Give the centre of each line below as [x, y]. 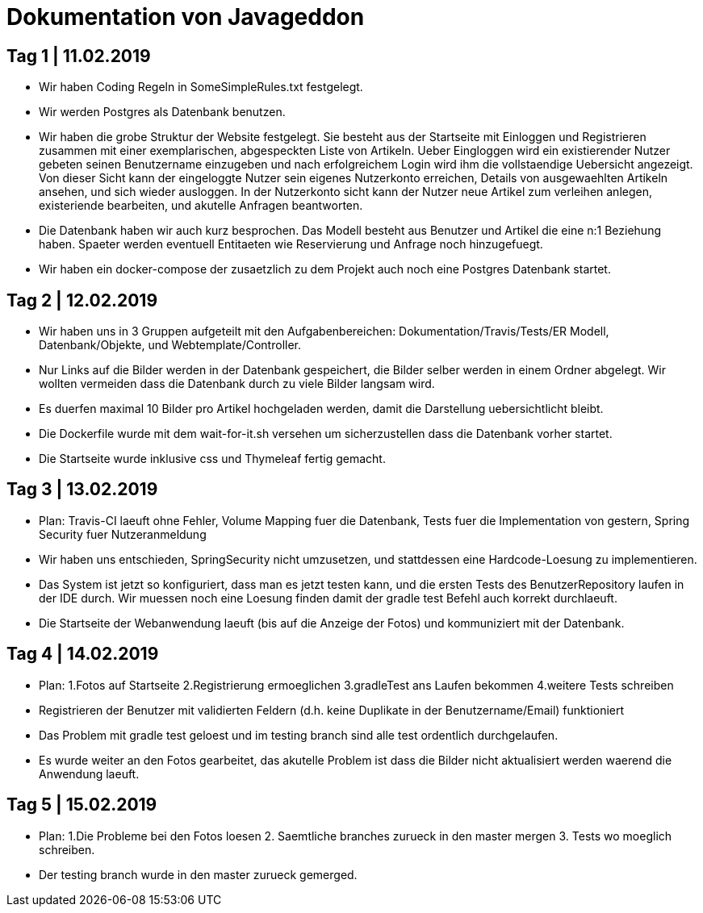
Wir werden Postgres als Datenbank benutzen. [162, 112]
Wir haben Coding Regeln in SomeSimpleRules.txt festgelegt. [201, 87]
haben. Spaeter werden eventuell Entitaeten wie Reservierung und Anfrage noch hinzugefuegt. [291, 244]
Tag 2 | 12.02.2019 [82, 300]
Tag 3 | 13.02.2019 [82, 490]
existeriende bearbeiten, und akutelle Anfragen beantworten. [201, 206]
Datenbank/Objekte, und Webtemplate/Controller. [170, 345]
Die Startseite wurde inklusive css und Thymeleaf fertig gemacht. [212, 459]
